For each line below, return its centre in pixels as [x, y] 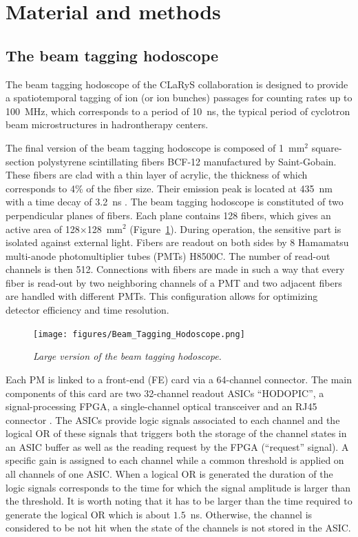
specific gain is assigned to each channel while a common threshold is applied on [175, 460]
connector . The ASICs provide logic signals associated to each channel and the [173, 419]
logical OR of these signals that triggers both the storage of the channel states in [176, 433]
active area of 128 [43, 229]
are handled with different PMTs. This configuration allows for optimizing [162, 296]
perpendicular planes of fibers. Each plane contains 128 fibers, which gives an [168, 215]
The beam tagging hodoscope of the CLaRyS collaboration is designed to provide [177, 84]
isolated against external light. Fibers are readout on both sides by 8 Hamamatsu [177, 242]
